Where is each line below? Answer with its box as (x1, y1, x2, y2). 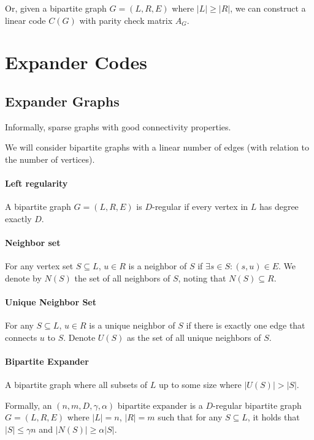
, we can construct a (230, 2, 306, 14)
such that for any (158, 411, 223, 423)
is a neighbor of (128, 259, 187, 272)
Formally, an (5, 398, 52, 411)
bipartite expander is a (117, 398, 203, 411)
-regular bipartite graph (213, 398, 302, 411)
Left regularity (5, 177, 68, 190)
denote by (5, 271, 42, 284)
